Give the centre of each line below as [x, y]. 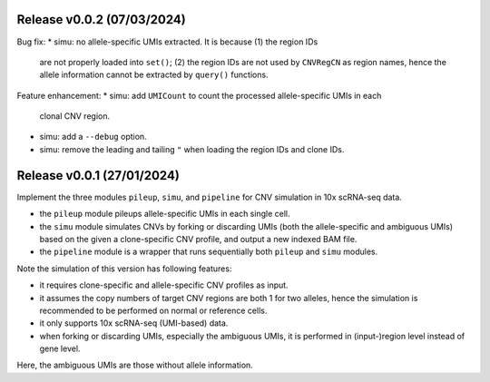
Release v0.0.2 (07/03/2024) [101, 20]
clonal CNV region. [75, 116]
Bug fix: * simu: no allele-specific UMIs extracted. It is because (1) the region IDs [167, 42]
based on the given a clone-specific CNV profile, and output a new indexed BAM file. [198, 239]
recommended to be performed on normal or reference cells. [153, 310]
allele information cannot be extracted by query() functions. [154, 75]
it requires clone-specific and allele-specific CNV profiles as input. [164, 285]
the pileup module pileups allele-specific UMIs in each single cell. [165, 214]
